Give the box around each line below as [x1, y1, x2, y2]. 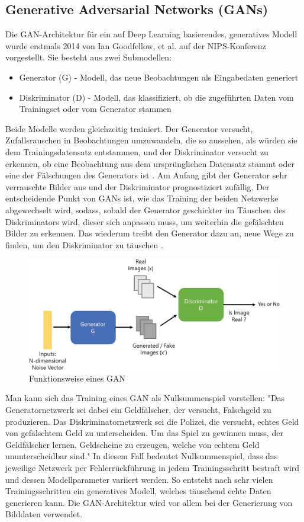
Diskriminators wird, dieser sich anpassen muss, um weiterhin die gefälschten [5, 215, 284, 228]
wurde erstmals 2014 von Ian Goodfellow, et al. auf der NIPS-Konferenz [5, 39, 266, 52]
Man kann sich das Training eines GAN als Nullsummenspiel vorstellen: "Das [5, 392, 285, 404]
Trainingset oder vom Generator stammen [19, 103, 172, 115]
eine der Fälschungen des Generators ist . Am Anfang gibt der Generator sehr [5, 169, 287, 181]
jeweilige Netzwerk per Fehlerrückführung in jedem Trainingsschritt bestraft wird [5, 461, 300, 473]
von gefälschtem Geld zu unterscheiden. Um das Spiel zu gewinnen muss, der [5, 427, 283, 439]
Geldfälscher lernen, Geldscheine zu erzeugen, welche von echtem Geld [5, 438, 260, 450]
